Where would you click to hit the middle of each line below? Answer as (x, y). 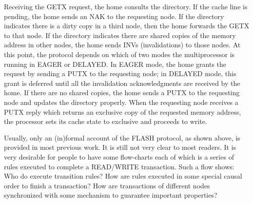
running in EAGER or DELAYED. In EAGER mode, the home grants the (115, 64)
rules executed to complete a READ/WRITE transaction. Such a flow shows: (119, 166)
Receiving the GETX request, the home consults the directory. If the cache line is (126, 6)
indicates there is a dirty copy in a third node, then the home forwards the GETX (127, 26)
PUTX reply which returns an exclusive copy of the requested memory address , (123, 112)
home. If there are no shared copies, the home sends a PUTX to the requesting (122, 92)
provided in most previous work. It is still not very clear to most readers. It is (120, 147)
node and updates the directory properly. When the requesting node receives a (121, 102)
